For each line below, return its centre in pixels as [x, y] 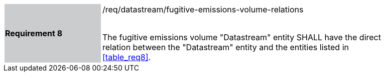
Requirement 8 [34, 33]
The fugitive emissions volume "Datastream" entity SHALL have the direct [242, 37]
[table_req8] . [127, 57]
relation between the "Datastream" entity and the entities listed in [226, 47]
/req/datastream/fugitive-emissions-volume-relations [203, 9]
